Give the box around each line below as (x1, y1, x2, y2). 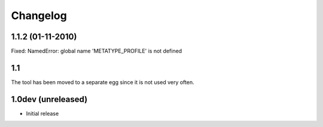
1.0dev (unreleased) (11, 94, 88, 104)
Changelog (11, 9, 67, 22)
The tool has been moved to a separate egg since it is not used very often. (11, 78, 194, 86)
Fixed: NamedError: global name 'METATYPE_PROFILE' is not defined (11, 48, 182, 55)
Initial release (26, 110, 59, 117)
